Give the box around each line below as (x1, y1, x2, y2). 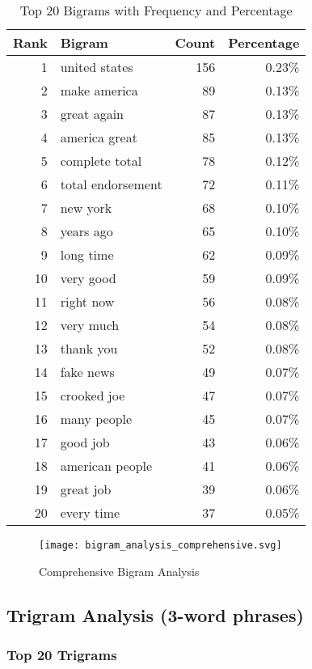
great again (60, 104, 124, 123)
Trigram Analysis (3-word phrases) (6, 602, 304, 627)
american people (60, 456, 153, 475)
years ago (60, 222, 113, 240)
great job (60, 480, 112, 498)
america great (60, 128, 137, 146)
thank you (60, 339, 118, 358)
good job (60, 433, 110, 451)
